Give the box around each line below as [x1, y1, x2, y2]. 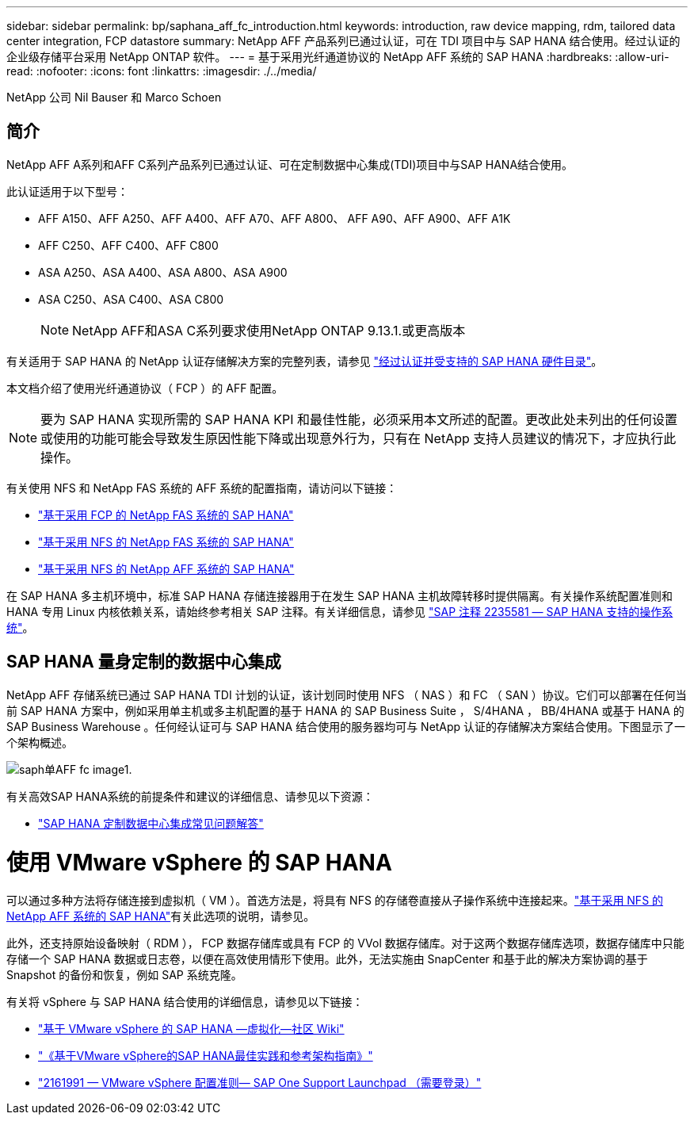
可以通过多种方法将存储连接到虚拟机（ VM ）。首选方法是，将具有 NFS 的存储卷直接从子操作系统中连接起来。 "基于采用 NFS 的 [6, 893, 664, 908]
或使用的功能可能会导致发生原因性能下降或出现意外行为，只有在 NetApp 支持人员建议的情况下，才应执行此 [40, 430, 677, 446]
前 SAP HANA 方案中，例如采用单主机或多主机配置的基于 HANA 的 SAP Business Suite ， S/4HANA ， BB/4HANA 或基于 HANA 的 [6, 703, 684, 717]
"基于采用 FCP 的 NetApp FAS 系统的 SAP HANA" [38, 507, 294, 522]
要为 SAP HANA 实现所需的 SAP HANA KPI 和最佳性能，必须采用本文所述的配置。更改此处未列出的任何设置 [40, 411, 677, 427]
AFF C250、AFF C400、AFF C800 [38, 238, 219, 252]
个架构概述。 [6, 735, 73, 749]
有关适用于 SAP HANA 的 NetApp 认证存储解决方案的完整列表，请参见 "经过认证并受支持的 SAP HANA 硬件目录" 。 [6, 354, 603, 368]
